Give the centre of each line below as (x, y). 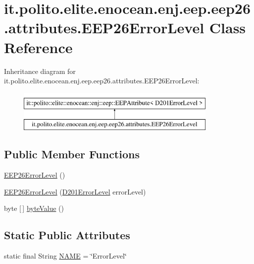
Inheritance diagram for (40, 71)
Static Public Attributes (67, 235)
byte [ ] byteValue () (34, 208)
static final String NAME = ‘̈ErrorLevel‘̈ (65, 256)
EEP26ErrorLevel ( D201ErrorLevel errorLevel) (75, 191)
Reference (38, 47)
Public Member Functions (72, 154)
